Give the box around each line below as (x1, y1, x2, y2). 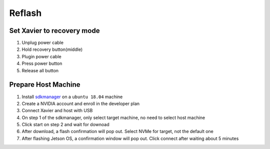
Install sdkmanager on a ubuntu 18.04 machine (21, 94, 123, 100)
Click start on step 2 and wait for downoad (21, 122, 109, 128)
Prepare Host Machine (9, 80, 80, 89)
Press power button (21, 60, 62, 67)
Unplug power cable (21, 40, 63, 46)
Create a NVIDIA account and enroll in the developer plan (21, 100, 140, 107)
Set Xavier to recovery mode (9, 26, 100, 35)
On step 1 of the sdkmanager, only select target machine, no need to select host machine (21, 115, 205, 121)
